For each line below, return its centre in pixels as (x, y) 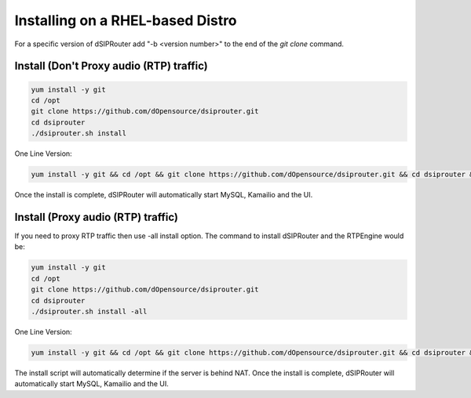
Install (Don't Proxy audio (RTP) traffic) (111, 66)
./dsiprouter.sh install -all (89, 311)
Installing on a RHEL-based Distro (126, 20)
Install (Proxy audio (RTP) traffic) (97, 217)
